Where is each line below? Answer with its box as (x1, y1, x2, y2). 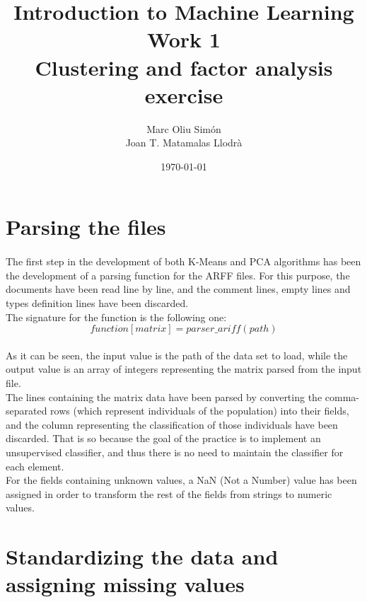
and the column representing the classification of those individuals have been (6, 417, 338, 432)
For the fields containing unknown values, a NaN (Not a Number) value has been (6, 473, 357, 487)
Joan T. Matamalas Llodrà (125, 135, 243, 150)
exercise (144, 80, 223, 109)
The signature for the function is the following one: (6, 309, 227, 324)
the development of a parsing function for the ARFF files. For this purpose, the (6, 267, 350, 282)
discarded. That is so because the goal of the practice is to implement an (6, 431, 321, 446)
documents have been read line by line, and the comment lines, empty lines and (6, 282, 351, 296)
